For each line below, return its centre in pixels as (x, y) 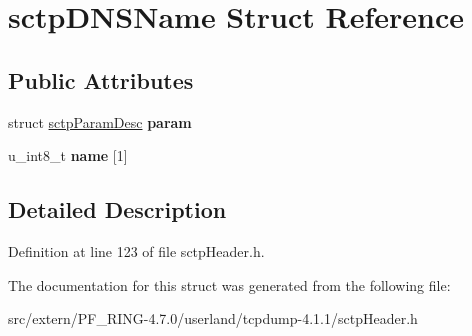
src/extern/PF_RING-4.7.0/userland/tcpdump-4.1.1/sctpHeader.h (213, 318)
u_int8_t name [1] (68, 155)
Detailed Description (117, 209)
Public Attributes (101, 79)
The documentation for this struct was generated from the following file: (229, 284)
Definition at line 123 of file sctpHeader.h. (136, 250)
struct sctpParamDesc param (100, 121)
